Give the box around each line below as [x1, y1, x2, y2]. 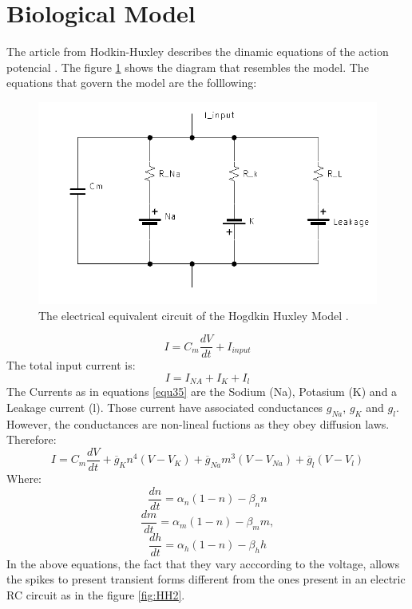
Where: [6, 469, 42, 486]
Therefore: [6, 431, 57, 448]
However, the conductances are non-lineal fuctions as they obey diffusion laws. [6, 415, 390, 432]
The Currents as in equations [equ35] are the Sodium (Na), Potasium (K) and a [6, 383, 398, 400]
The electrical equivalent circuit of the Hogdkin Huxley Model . [38, 306, 349, 323]
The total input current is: [6, 357, 136, 374]
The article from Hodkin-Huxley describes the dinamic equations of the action [6, 43, 389, 60]
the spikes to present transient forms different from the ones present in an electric [6, 571, 406, 587]
